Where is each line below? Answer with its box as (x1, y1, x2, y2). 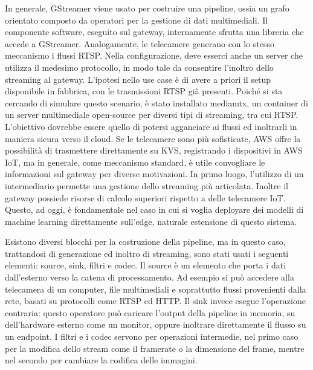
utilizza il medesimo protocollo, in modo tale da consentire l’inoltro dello (5, 60, 274, 73)
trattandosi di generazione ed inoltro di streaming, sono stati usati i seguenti (5, 247, 289, 259)
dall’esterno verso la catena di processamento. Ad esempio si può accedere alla (5, 271, 294, 284)
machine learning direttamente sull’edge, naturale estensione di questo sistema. (5, 215, 297, 227)
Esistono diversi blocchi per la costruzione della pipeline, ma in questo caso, (5, 235, 286, 248)
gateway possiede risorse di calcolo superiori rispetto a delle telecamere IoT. (5, 191, 286, 204)
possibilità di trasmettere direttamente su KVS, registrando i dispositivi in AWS (5, 144, 303, 157)
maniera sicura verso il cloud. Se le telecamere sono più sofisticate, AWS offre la (5, 132, 301, 144)
